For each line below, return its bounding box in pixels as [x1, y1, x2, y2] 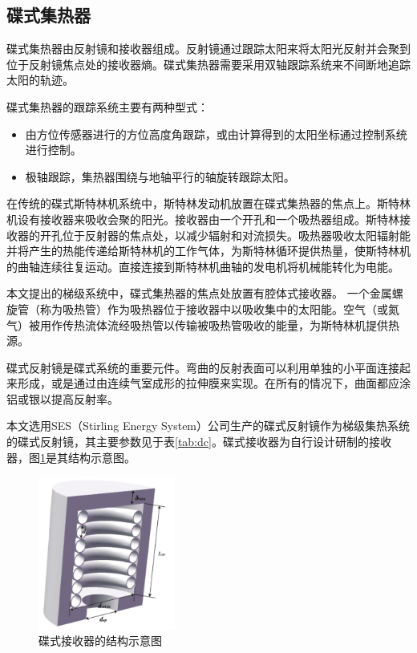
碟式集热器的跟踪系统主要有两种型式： [6, 98, 208, 115]
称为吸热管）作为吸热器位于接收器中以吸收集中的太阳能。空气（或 [39, 300, 388, 317]
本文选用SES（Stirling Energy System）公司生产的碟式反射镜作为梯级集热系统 [6, 417, 411, 434]
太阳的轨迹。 [6, 71, 74, 88]
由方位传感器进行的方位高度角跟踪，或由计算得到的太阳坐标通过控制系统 [25, 125, 407, 142]
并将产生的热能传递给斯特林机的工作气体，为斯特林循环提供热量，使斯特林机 [6, 242, 411, 259]
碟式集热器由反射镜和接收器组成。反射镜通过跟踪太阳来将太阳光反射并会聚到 [6, 40, 411, 57]
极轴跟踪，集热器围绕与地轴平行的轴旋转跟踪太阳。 [25, 168, 295, 185]
